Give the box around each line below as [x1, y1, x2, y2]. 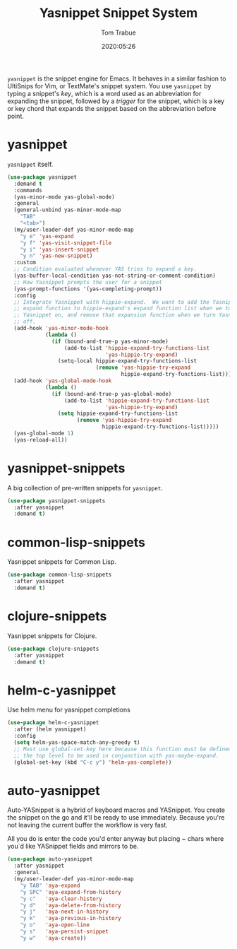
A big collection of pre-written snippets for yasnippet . [7, 483, 164, 492]
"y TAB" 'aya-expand [20, 882, 80, 889]
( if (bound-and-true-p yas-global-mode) [51, 390, 172, 397]
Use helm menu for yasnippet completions [7, 705, 130, 714]
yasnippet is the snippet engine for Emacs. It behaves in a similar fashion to [7, 74, 226, 83]
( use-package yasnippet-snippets [7, 497, 106, 505]
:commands [13, 187, 42, 194]
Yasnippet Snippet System [39, 5, 198, 21]
